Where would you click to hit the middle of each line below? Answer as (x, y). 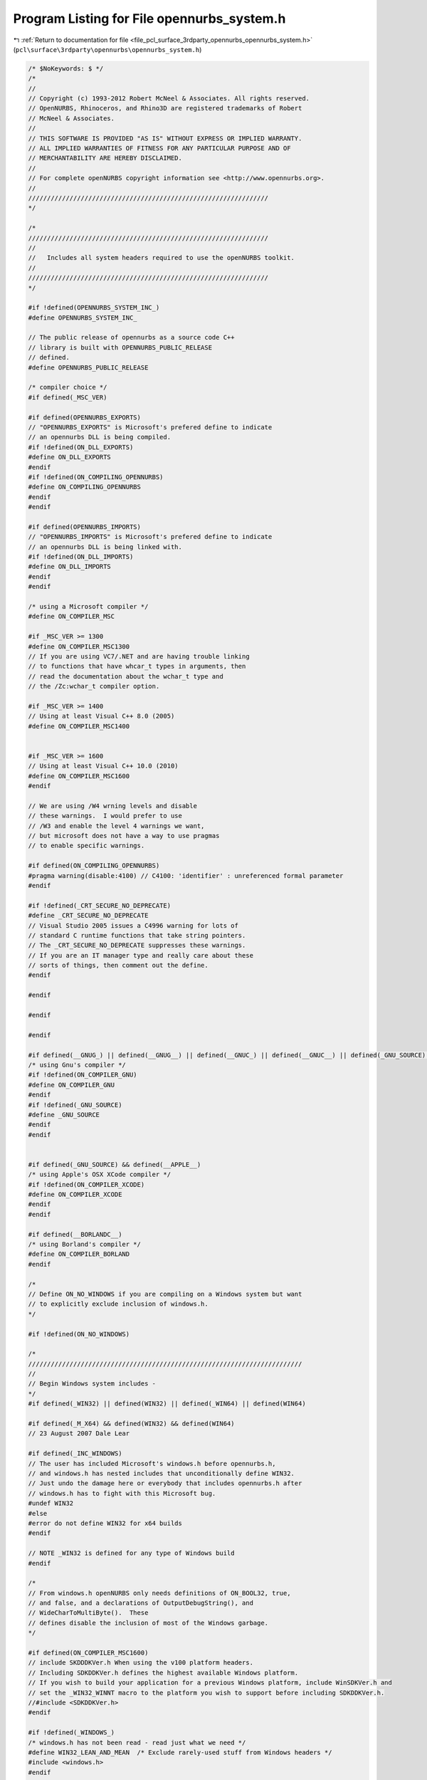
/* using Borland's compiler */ (85, 1245)
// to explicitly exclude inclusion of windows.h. (118, 1304)
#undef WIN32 (51, 1503)
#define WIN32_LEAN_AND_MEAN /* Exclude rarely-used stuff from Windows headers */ (180, 1752)
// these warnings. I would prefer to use (105, 816)
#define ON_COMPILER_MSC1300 (79, 646)
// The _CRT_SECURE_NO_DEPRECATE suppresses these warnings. (137, 946)
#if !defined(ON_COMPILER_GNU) (83, 1075)
